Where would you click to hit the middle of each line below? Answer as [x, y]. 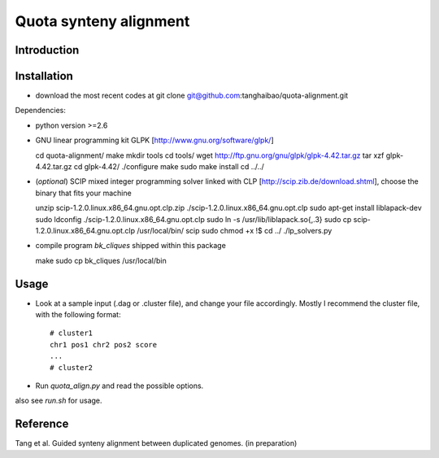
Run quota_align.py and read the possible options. [120, 386]
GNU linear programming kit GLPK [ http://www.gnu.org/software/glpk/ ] [154, 140]
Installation [44, 76]
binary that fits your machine [83, 193]
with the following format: [78, 315]
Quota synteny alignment [102, 21]
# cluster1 [72, 333]
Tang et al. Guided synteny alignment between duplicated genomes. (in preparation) [156, 443]
